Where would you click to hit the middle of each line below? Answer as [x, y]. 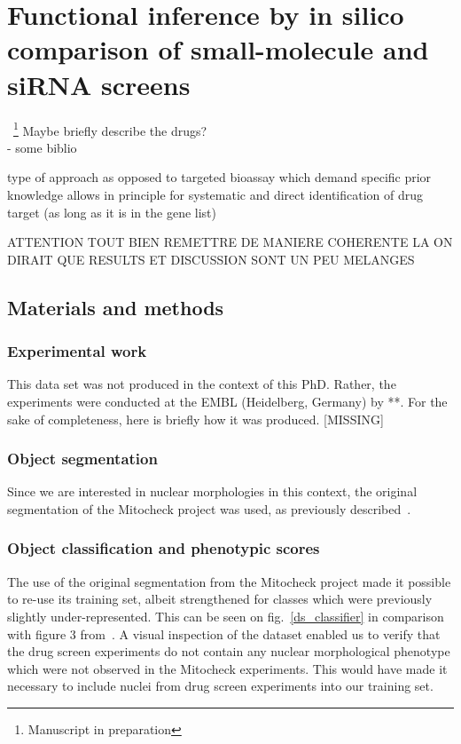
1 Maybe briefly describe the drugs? [110, 129]
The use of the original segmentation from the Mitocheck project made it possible [229, 581]
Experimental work [77, 351]
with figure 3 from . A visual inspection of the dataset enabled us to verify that [224, 633]
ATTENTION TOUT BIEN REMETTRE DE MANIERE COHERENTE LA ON [230, 242]
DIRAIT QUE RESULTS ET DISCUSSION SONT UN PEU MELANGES [211, 259]
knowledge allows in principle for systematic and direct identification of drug [215, 194]
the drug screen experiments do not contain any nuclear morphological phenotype [229, 651]
